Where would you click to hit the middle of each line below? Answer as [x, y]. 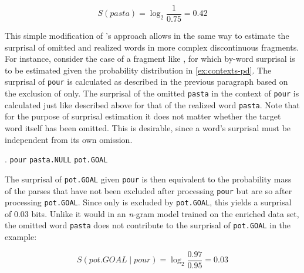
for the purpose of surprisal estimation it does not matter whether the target [143, 116]
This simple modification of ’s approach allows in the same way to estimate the [147, 36]
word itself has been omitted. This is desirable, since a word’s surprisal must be [148, 128]
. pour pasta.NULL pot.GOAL [56, 159]
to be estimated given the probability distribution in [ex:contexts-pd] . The [138, 70]
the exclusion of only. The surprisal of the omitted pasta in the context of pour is [152, 93]
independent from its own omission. [69, 139]
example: [21, 237]
